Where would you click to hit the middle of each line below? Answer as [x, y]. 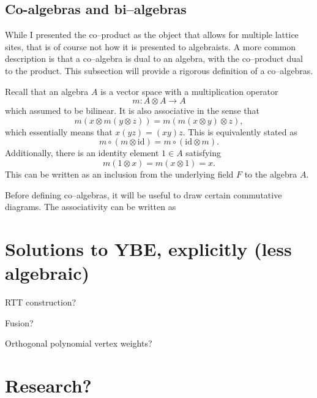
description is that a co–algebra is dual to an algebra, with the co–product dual [154, 58]
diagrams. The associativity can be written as [91, 207]
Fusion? [19, 322]
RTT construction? [41, 302]
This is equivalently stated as [243, 131]
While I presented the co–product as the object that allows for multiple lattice [152, 35]
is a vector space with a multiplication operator [189, 91]
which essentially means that [59, 131]
